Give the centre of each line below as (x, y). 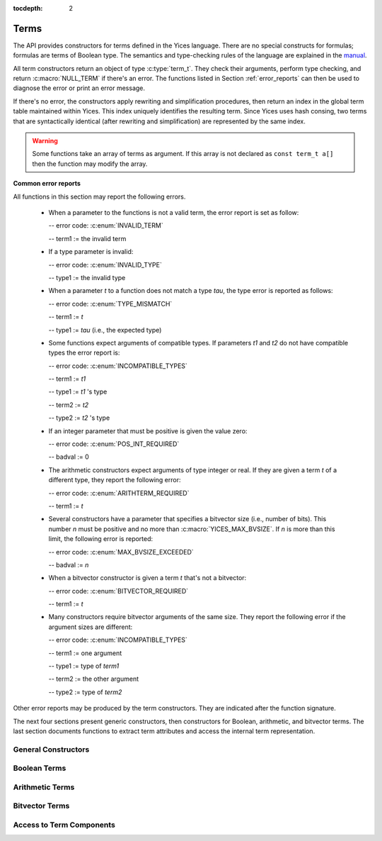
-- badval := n (69, 564)
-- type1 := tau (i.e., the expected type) (105, 330)
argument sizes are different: (91, 627)
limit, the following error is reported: (101, 539)
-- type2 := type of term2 (85, 692)
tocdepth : (28, 8)
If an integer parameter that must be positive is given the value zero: (148, 431)
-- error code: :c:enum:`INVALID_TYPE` (105, 264)
